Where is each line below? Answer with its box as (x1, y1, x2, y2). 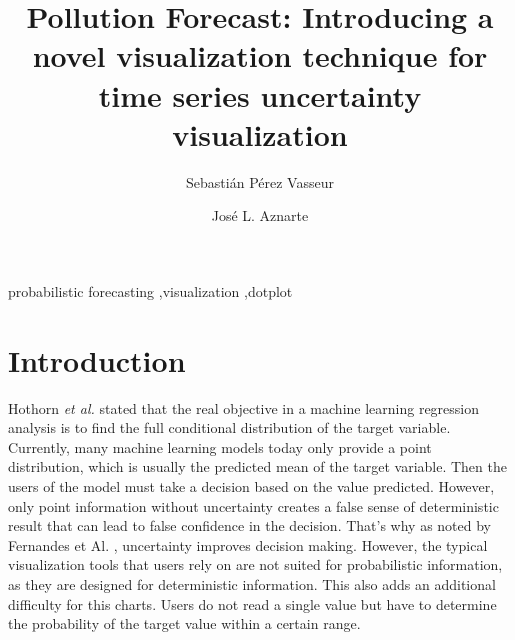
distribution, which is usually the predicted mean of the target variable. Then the (8, 456, 507, 477)
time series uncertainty (98, 74, 422, 115)
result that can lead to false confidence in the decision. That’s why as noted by (8, 515, 492, 536)
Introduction (8, 339, 186, 380)
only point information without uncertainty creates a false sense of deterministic (8, 495, 499, 516)
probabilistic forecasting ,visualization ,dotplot (8, 280, 293, 301)
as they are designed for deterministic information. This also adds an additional (8, 573, 496, 594)
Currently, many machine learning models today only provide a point (8, 436, 432, 457)
